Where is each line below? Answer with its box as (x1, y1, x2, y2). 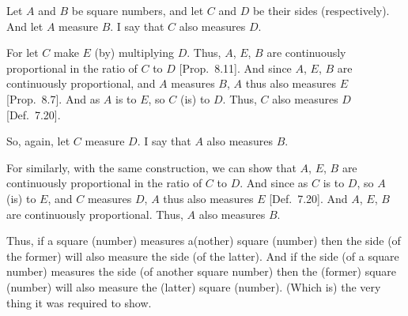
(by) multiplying (94, 44, 174, 61)
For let (6, 44, 39, 61)
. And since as (240, 175, 308, 191)
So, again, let (6, 133, 70, 149)
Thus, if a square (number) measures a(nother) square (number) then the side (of (6, 232, 401, 249)
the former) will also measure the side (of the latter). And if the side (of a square (6, 247, 399, 264)
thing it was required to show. (6, 294, 152, 310)
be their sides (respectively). (252, 2, 390, 18)
